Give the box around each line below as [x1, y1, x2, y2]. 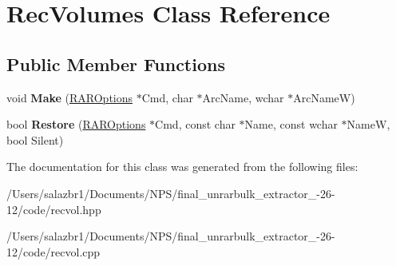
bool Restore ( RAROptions [6, 116, 146, 133]
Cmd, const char [155, 116, 236, 133]
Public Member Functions [6, 51, 225, 76]
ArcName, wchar [202, 89, 284, 105]
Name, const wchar [244, 116, 338, 133]
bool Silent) [6, 131, 64, 148]
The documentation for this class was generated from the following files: [6, 158, 358, 175]
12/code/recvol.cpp [6, 243, 101, 260]
